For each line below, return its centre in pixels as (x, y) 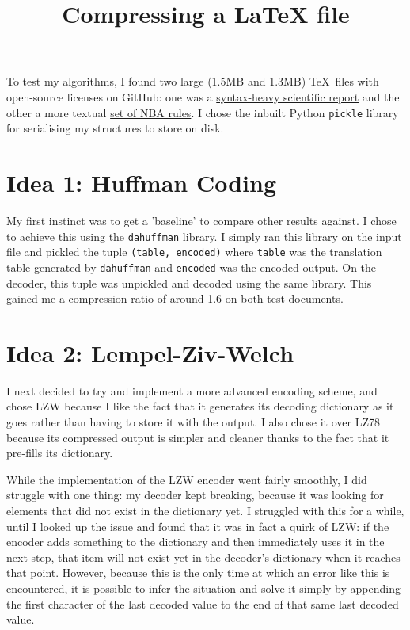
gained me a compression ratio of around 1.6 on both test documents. (175, 298)
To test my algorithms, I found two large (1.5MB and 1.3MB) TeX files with (193, 81)
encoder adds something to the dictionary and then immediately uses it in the (196, 542)
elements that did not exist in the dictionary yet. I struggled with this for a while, (205, 510)
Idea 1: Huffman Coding (142, 182)
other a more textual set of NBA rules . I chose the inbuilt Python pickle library (203, 112)
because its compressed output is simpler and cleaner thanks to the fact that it (198, 437)
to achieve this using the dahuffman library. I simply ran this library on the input (204, 236)
